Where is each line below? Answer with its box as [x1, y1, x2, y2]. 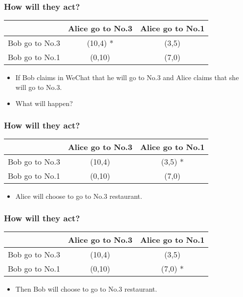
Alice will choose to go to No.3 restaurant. [15, 191, 142, 201]
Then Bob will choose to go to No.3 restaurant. [15, 284, 157, 294]
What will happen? [15, 98, 73, 108]
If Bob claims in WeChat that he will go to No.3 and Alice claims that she [15, 72, 239, 83]
